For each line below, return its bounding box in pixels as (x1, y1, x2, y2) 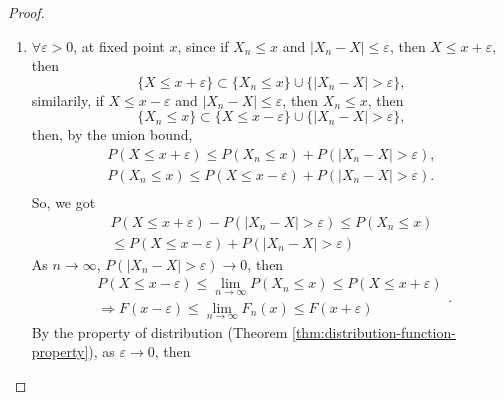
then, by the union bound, (31, 124, 193, 145)
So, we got (31, 192, 96, 213)
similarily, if (31, 89, 104, 110)
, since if (177, 35, 229, 56)
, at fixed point (73, 35, 165, 56)
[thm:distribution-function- (292, 321, 456, 342)
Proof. (8, 2, 45, 22)
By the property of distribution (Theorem (31, 321, 288, 342)
